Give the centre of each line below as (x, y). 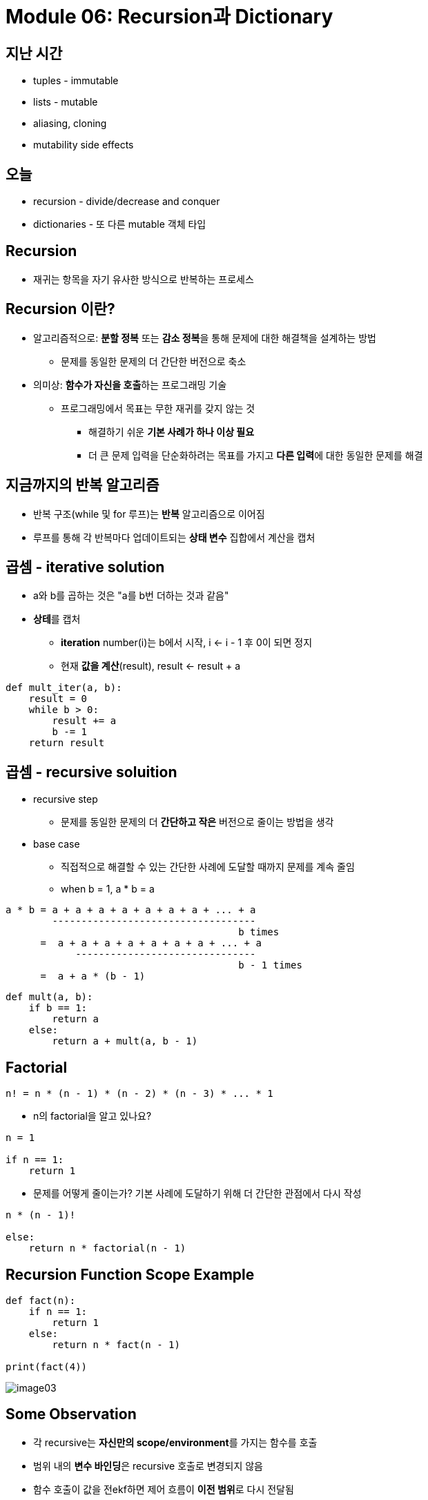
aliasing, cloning (70, 124)
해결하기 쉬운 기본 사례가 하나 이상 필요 (172, 431)
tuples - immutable (76, 81)
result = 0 (58, 699)
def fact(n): (41, 1300)
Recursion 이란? (60, 309)
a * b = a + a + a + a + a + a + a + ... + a (131, 910)
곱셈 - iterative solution (85, 567)
